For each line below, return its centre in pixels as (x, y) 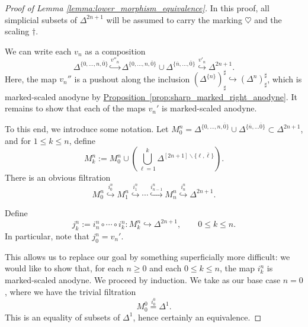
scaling (17, 31)
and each (166, 268)
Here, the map (31, 78)
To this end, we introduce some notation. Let (87, 129)
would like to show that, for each (64, 268)
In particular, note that (47, 236)
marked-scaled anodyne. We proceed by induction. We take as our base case (143, 280)
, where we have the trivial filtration (70, 291)
